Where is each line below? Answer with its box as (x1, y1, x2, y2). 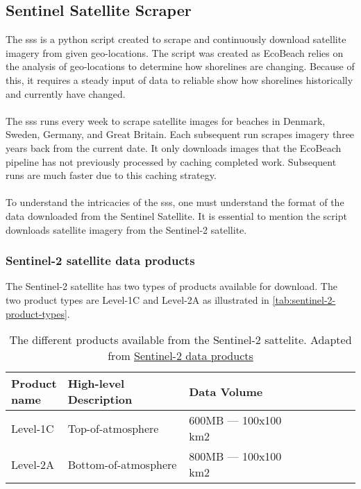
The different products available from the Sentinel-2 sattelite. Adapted (9, 332, 352, 348)
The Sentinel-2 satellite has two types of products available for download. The (6, 279, 337, 293)
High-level (67, 375, 124, 392)
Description (67, 391, 133, 408)
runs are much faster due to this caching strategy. (6, 168, 217, 182)
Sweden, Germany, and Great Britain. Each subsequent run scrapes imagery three (6, 127, 355, 141)
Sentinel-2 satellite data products (6, 252, 195, 269)
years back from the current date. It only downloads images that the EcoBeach (6, 140, 342, 155)
